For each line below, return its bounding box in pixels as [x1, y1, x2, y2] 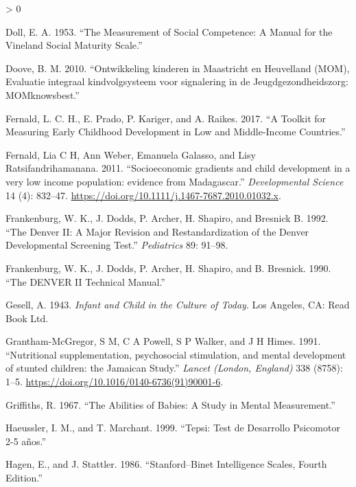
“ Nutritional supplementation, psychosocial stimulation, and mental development [5, 347, 346, 361]
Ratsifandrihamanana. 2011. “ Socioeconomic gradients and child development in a [5, 161, 351, 175]
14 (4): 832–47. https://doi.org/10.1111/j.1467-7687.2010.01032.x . [5, 188, 281, 202]
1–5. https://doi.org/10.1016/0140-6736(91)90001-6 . [5, 374, 224, 389]
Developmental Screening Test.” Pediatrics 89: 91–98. [5, 238, 228, 252]
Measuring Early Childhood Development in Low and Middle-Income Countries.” [5, 124, 346, 139]
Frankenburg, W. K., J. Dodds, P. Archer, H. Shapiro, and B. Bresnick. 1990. [5, 260, 331, 275]
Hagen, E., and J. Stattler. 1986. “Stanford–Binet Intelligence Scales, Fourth [5, 457, 327, 471]
